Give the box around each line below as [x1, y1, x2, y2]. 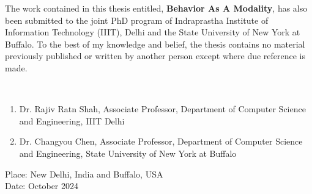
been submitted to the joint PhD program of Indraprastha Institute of [5, 13, 269, 26]
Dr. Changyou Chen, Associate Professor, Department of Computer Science [19, 135, 303, 148]
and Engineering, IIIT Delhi [19, 114, 125, 127]
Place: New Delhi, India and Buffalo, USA [5, 167, 163, 180]
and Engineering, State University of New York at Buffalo [19, 146, 237, 159]
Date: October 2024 [5, 179, 79, 192]
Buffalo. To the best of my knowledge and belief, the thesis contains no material [5, 37, 305, 50]
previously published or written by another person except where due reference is [5, 49, 306, 62]
